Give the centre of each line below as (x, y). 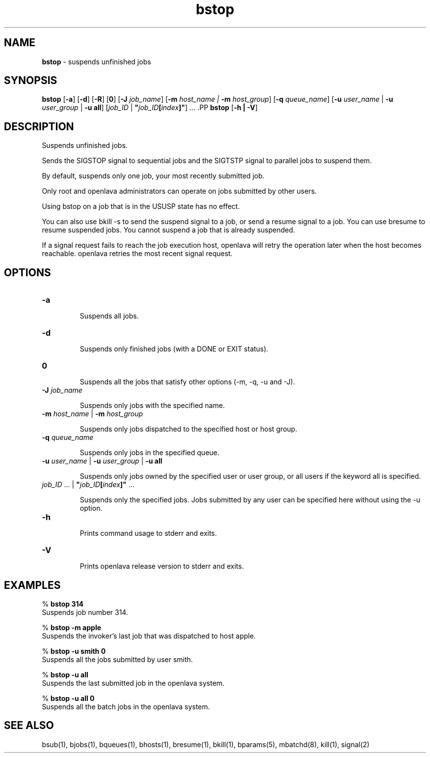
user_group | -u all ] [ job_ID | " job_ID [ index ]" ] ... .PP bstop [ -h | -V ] (150, 108)
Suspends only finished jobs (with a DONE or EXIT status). (174, 349)
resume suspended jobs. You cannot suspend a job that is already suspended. (169, 230)
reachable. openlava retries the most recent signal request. (137, 254)
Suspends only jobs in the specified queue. (149, 453)
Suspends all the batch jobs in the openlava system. (126, 706)
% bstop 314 (63, 604)
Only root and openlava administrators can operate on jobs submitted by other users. (179, 191)
